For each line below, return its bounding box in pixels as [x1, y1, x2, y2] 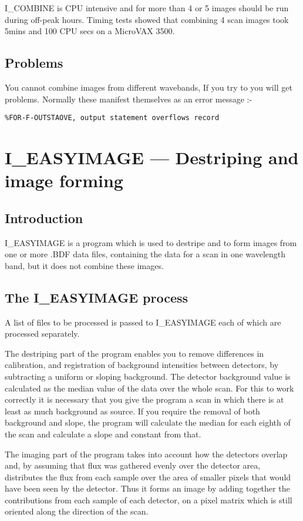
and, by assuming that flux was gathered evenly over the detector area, [5, 459, 261, 472]
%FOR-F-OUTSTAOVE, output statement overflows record [5, 114, 220, 122]
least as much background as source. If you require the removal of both [5, 404, 260, 417]
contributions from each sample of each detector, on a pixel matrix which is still [5, 493, 292, 506]
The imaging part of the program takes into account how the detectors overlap [5, 447, 288, 460]
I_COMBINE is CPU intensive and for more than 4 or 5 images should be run [5, 2, 289, 14]
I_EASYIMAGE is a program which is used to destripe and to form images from [5, 236, 297, 248]
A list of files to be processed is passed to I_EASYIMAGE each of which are [5, 316, 281, 328]
